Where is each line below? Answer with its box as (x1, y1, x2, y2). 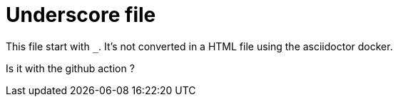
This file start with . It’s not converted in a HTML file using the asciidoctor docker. (6, 40, 393, 52)
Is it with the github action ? (6, 62, 135, 74)
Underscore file (6, 3, 156, 27)
